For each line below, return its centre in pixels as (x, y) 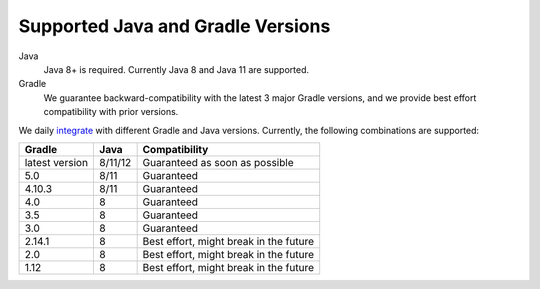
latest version (56, 162)
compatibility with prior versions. (111, 112)
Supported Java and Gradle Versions (174, 26)
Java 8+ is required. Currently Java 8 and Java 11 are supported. (176, 69)
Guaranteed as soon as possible (218, 162)
